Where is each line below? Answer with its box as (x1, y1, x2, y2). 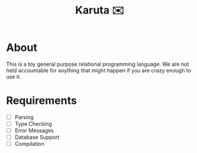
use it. (6, 73, 21, 80)
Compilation (14, 141, 45, 148)
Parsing (14, 113, 34, 120)
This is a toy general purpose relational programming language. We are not (6, 60, 189, 68)
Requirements (6, 94, 77, 107)
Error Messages (14, 127, 54, 134)
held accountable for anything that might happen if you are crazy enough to (6, 66, 192, 74)
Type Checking (14, 120, 52, 127)
